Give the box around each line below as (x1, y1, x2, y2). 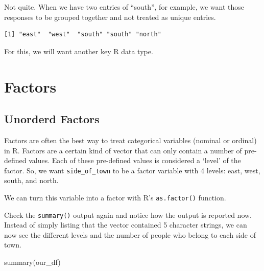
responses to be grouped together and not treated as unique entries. (4, 11, 216, 22)
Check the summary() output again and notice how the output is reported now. (4, 209, 252, 220)
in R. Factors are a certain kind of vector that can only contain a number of (4, 145, 242, 155)
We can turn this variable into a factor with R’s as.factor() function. (4, 192, 226, 202)
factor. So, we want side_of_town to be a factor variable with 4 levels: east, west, (4, 165, 260, 175)
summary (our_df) (4, 257, 61, 267)
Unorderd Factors (4, 111, 100, 127)
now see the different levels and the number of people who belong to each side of (4, 229, 256, 240)
